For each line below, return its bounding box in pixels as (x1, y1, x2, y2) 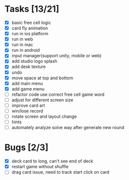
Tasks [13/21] (4, 3, 59, 15)
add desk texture (11, 64, 46, 69)
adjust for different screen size (11, 97, 74, 103)
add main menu (11, 80, 43, 86)
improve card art (11, 102, 45, 108)
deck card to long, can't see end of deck (11, 158, 93, 164)
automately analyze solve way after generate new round (11, 125, 125, 131)
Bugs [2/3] (4, 142, 49, 153)
